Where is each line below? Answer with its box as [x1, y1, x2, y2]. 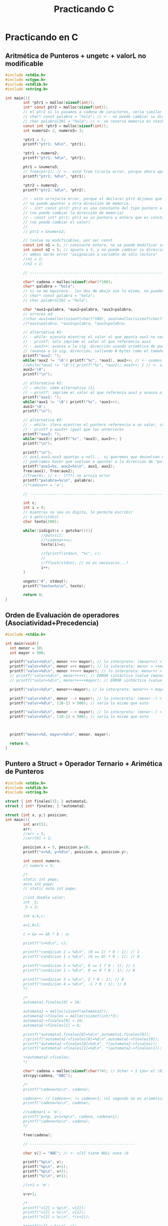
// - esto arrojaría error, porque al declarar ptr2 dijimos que [23, 196, 162, 201]
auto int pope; [23, 881, 55, 886]
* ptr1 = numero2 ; [23, 151, 59, 156]
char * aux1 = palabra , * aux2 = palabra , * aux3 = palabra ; [23, 306, 133, 312]
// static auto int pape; [23, 886, 77, 891]
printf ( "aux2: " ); [23, 353, 61, 358]
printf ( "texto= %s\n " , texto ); [23, 583, 86, 588]
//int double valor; [23, 895, 66, 900]
